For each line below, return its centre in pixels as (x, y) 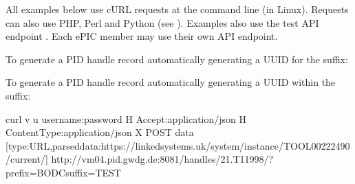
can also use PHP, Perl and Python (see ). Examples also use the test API (162, 22)
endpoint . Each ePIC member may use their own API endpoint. (142, 36)
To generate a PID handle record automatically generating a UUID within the (171, 82)
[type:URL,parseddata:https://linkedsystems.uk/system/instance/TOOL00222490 (178, 145)
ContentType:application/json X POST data (100, 132)
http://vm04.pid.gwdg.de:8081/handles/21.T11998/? (162, 159)
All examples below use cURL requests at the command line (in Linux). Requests (177, 9)
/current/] (27, 159)
